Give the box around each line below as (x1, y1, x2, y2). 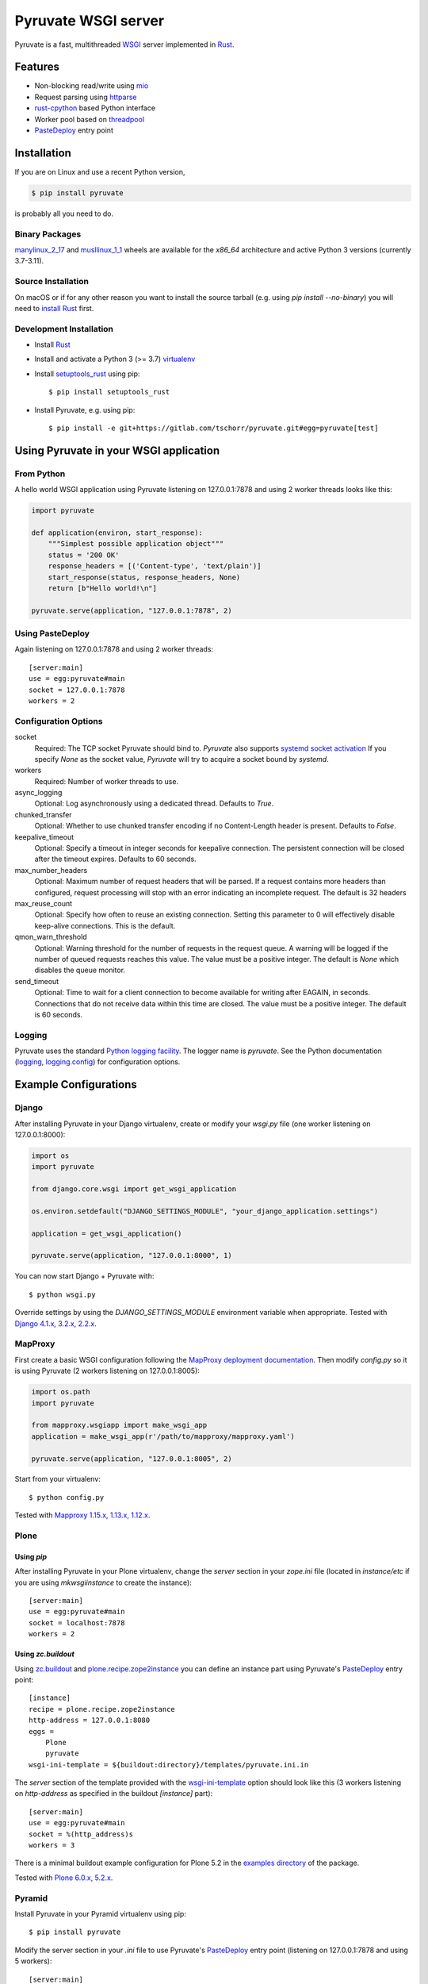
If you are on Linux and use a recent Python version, (14, 167, 185, 176)
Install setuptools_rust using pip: (34, 369, 140, 379)
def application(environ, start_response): (31, 528, 204, 537)
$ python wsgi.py (29, 1290, 96, 1299)
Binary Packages (14, 229, 82, 240)
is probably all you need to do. (14, 209, 114, 218)
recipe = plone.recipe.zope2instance (29, 1705, 176, 1713)
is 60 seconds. (34, 1009, 83, 1019)
